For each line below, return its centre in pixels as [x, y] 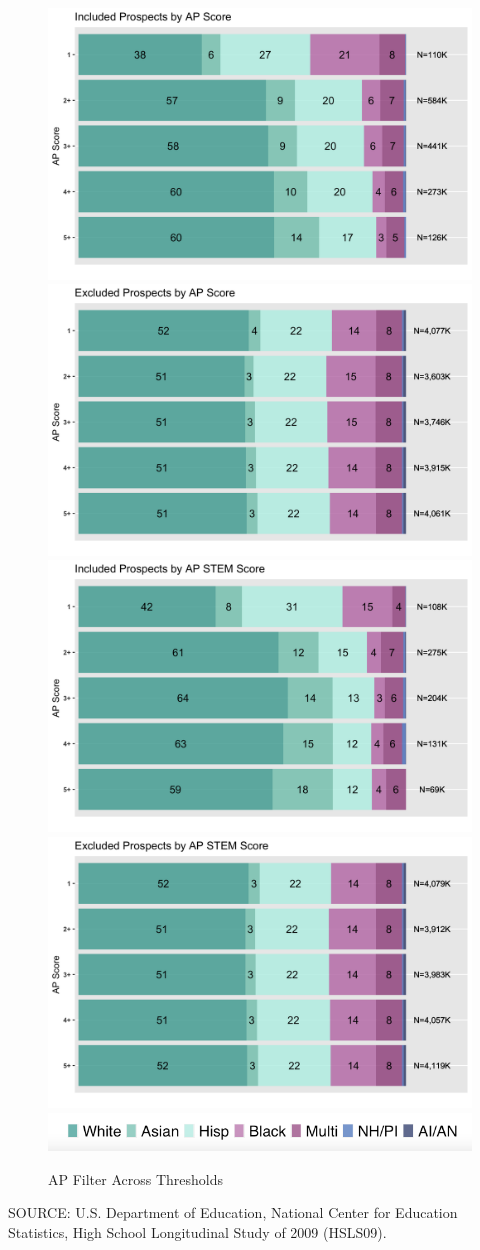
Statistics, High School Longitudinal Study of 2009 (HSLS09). [197, 1231]
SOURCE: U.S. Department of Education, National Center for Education [233, 1212]
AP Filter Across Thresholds [136, 1178]
